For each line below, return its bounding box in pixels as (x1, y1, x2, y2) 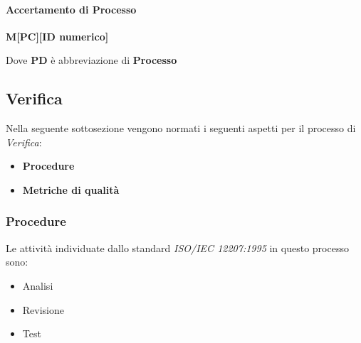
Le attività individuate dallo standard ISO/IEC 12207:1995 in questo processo (6, 240, 349, 255)
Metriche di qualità (22, 182, 120, 197)
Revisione (22, 302, 65, 317)
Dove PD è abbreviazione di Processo (6, 53, 177, 67)
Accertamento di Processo (6, 1, 137, 16)
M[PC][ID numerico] (6, 28, 109, 43)
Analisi (22, 278, 53, 293)
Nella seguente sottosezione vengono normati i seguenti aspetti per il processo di (6, 121, 356, 136)
